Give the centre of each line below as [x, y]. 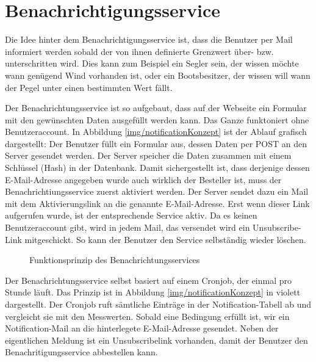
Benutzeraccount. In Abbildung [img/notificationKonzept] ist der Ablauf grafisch [156, 132]
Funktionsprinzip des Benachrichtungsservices [115, 260]
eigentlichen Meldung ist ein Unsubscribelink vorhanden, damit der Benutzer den [156, 340]
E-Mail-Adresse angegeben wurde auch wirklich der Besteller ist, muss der [143, 179]
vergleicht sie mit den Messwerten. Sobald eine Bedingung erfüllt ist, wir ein [147, 316]
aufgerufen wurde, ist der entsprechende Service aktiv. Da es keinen [131, 215]
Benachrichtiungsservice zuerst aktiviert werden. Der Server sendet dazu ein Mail [157, 191]
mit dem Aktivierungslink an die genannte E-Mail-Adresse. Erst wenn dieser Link [157, 203]
